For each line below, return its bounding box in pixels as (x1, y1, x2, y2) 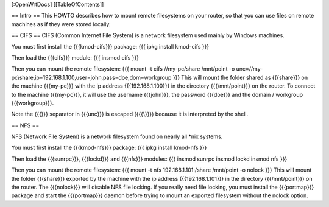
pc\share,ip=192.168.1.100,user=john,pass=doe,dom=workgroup (11, 74, 172, 81)
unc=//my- (236, 65, 263, 72)
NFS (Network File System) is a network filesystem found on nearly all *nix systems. (11, 133, 223, 140)
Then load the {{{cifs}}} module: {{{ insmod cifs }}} (11, 54, 140, 61)
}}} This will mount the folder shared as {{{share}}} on (172, 74, 308, 81)
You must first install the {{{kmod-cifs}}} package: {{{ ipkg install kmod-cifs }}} (11, 43, 210, 50)
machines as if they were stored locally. (11, 20, 111, 27)
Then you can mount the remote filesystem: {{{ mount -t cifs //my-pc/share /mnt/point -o (11, 65, 235, 72)
